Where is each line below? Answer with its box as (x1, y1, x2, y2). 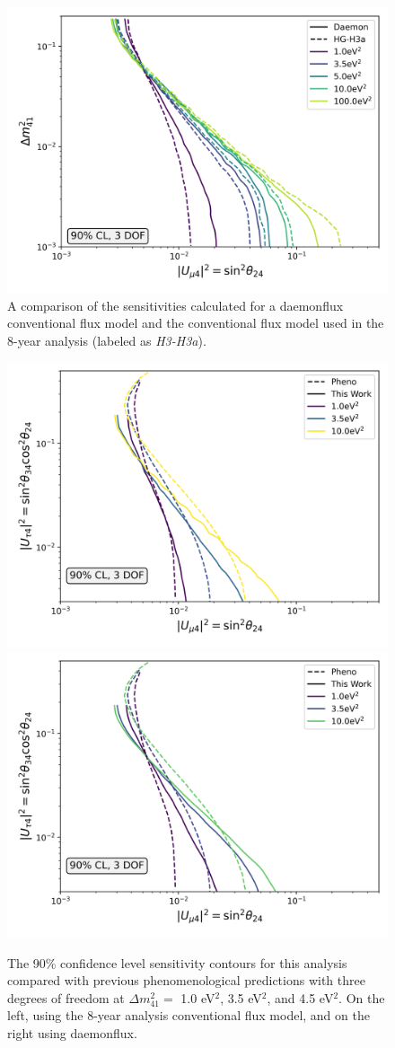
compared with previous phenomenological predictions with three (7, 971, 365, 990)
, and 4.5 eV (267, 988, 334, 1007)
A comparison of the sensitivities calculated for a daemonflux (7, 295, 344, 314)
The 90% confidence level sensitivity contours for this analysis (7, 953, 347, 972)
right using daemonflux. (7, 1023, 137, 1042)
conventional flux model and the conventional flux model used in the (7, 313, 384, 332)
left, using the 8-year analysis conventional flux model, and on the (7, 1006, 370, 1025)
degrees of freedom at (7, 988, 125, 1007)
